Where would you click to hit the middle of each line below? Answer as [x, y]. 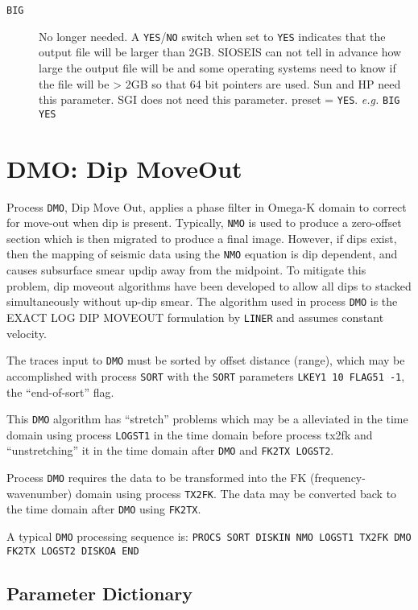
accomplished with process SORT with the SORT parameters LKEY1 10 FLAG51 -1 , [206, 375]
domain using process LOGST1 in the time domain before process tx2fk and [190, 434]
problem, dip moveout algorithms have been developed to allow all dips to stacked [209, 285]
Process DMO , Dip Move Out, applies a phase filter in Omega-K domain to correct [207, 206]
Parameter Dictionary [99, 593]
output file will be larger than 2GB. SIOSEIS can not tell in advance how [220, 52]
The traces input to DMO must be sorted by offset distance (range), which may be [206, 360]
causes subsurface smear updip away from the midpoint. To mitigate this [186, 270]
